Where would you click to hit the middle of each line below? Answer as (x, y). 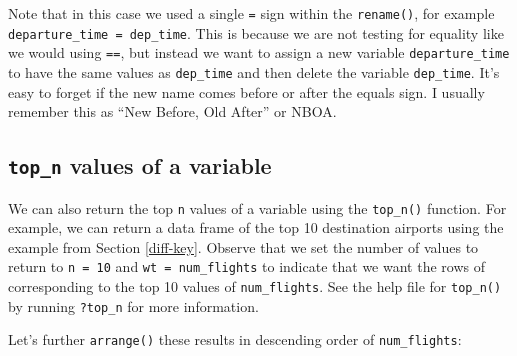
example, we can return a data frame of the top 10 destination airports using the (256, 227)
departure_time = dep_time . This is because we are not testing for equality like (256, 32)
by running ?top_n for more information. (133, 305)
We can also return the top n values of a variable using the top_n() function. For (257, 207)
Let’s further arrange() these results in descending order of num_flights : (235, 339)
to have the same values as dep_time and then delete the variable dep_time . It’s (254, 71)
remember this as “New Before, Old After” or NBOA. (172, 111)
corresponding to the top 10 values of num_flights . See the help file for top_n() (255, 286)
